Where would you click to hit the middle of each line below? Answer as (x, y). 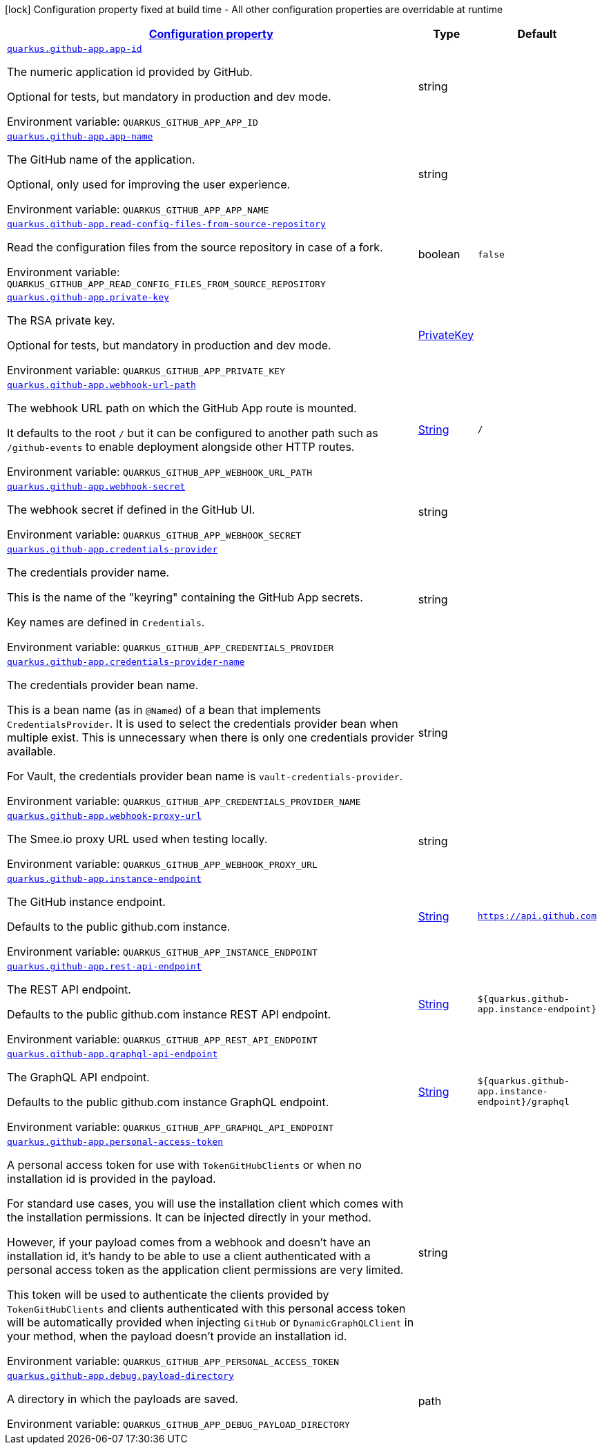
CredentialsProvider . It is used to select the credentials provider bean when (203, 724)
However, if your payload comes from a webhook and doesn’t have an (189, 1242)
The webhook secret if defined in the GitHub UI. (131, 510)
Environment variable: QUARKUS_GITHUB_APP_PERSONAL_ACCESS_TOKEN (173, 1361)
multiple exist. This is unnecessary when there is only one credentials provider (211, 737)
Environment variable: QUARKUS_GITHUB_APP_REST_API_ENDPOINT (162, 1039)
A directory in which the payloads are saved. (123, 1399)
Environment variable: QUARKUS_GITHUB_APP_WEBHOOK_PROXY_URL (162, 864)
